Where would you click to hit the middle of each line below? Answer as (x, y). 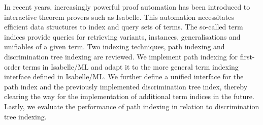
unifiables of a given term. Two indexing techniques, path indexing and (114, 46)
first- (247, 56)
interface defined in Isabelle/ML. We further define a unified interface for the (124, 76)
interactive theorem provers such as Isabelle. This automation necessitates (119, 17)
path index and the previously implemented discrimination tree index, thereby (126, 86)
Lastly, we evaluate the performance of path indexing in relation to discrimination (132, 106)
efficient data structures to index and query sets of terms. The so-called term (124, 27)
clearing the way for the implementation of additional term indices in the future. (129, 96)
